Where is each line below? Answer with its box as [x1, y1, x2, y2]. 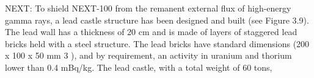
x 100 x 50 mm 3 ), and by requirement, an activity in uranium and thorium [5, 49, 292, 62]
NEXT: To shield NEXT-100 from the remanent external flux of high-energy [5, 2, 291, 14]
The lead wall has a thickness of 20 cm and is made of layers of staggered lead [5, 25, 298, 38]
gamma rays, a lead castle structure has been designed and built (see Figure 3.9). [5, 13, 309, 26]
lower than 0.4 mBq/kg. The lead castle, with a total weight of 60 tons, [5, 60, 272, 73]
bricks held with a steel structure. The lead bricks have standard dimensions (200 [5, 37, 310, 50]
